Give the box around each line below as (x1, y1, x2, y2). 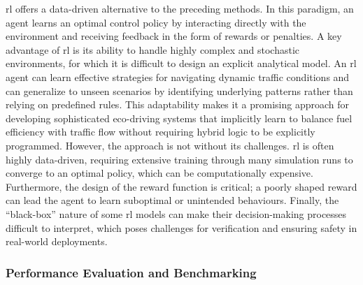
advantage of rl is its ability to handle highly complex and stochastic (6, 42, 299, 57)
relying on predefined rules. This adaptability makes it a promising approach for (6, 97, 349, 112)
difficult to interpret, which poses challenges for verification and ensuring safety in (6, 220, 357, 235)
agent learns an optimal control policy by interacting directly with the (6, 15, 306, 29)
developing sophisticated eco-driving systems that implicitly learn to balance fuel (6, 110, 353, 125)
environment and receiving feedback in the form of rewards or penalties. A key (6, 29, 342, 43)
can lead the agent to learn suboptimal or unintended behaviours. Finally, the (6, 193, 339, 207)
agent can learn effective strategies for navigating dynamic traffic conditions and (6, 69, 350, 84)
